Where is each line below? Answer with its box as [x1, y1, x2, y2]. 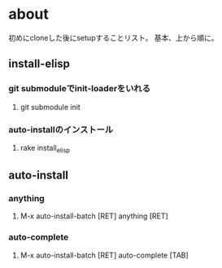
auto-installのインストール [8, 124, 114, 135]
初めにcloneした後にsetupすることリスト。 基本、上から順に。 [8, 33, 219, 42]
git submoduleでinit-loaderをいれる [8, 83, 150, 94]
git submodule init [20, 102, 81, 112]
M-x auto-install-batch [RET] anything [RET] [20, 211, 168, 221]
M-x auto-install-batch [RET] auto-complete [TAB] [20, 250, 189, 260]
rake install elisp [20, 143, 71, 155]
